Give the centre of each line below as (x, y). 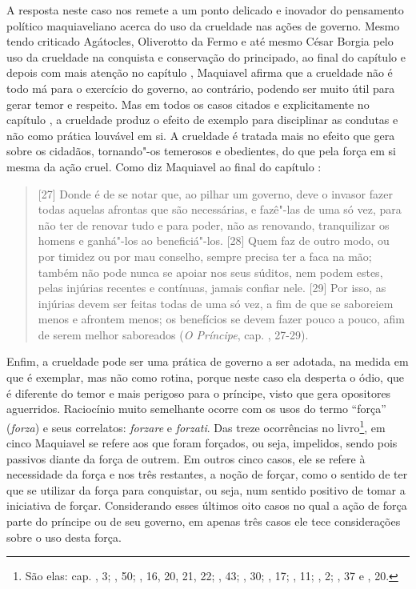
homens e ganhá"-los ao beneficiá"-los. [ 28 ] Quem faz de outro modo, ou (214, 240)
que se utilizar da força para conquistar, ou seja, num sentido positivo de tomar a (206, 489)
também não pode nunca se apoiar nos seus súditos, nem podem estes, (210, 272)
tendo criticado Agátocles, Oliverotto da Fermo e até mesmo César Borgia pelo (200, 41)
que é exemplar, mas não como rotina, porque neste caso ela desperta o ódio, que (206, 377)
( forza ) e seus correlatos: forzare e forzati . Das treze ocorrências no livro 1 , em (196, 426)
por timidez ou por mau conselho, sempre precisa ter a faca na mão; (205, 256)
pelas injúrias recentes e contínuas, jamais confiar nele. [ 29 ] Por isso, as (212, 288)
